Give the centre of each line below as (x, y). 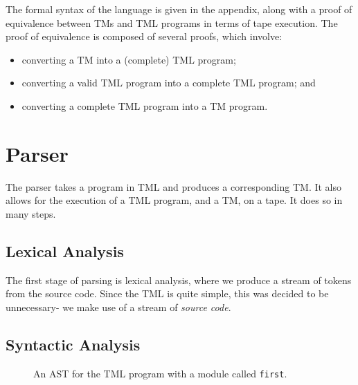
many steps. (31, 213)
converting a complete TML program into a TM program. (145, 105)
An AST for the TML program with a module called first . (160, 373)
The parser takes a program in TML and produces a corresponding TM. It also (174, 186)
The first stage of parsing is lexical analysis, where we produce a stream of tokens (179, 280)
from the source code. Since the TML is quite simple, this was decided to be (167, 293)
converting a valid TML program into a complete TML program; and (169, 83)
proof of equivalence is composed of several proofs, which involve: (144, 36)
